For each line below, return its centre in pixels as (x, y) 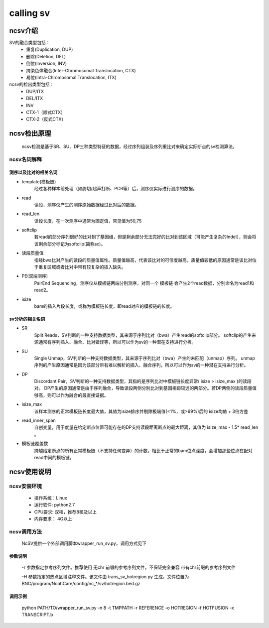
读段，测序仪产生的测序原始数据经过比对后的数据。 (86, 205)
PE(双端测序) (35, 276)
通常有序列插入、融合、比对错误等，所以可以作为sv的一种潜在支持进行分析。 (117, 342)
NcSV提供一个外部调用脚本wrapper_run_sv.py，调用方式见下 (84, 543)
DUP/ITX (35, 91)
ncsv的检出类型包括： (32, 84)
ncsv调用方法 (26, 531)
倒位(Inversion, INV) (47, 63)
